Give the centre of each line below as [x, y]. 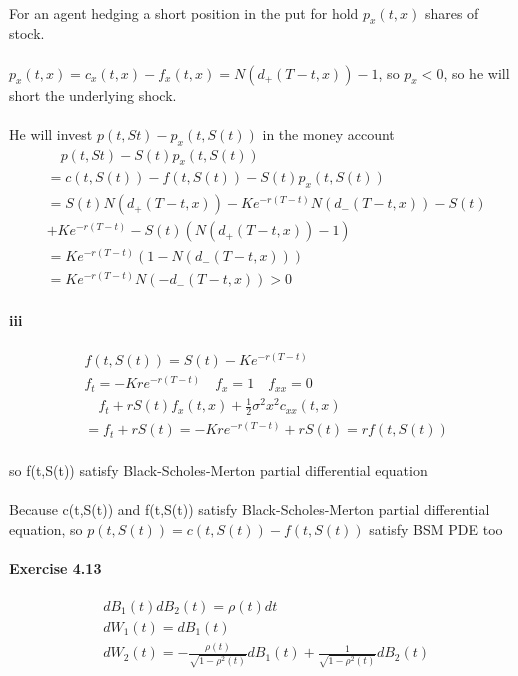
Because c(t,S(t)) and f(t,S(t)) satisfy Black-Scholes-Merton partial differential [249, 508]
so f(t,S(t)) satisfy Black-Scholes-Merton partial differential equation [218, 469]
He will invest [51, 133]
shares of [451, 12]
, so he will [476, 72]
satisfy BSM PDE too [436, 528]
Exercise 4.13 [55, 567]
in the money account [328, 133]
